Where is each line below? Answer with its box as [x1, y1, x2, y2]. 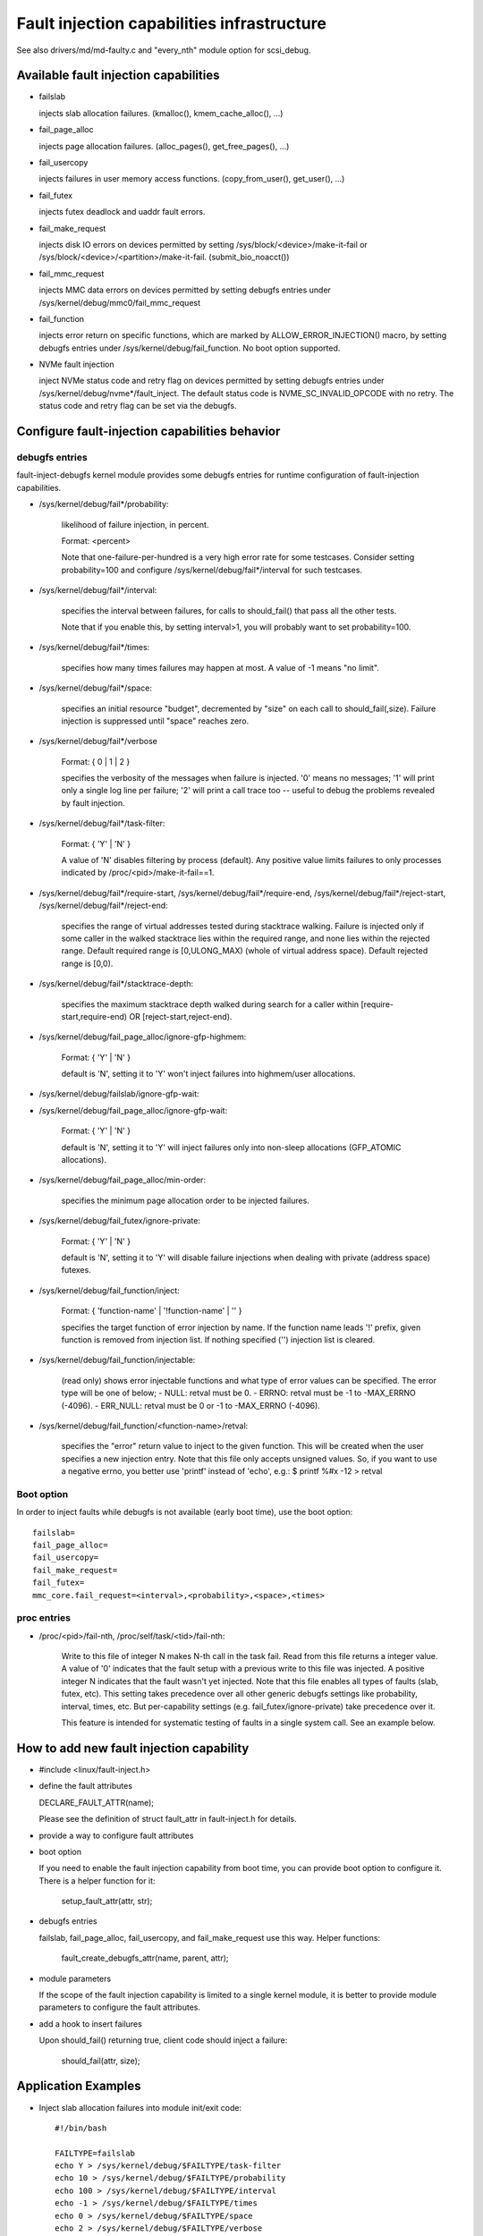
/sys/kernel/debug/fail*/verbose [38, 736, 158, 747]
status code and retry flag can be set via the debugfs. [38, 401, 237, 411]
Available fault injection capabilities [16, 68, 220, 83]
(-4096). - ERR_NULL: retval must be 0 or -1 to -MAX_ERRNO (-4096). [61, 1400, 321, 1410]
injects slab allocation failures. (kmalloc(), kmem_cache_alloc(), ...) [38, 107, 284, 118]
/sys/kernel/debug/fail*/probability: [38, 499, 169, 510]
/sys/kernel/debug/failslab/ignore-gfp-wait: [38, 1088, 200, 1099]
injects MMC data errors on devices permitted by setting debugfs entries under [38, 284, 331, 295]
